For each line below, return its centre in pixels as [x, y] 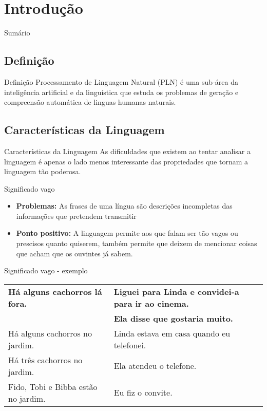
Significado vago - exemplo [46, 270]
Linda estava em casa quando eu [172, 333]
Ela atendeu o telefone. [155, 366]
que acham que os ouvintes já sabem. [74, 253]
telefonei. [130, 345]
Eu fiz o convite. [143, 393]
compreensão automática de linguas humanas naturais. [90, 102]
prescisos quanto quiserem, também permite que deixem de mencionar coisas [137, 243]
